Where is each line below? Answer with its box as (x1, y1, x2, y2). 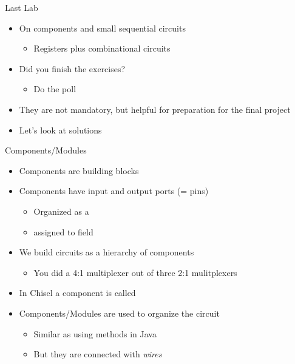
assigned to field (33, 225, 93, 238)
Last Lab (5, 1, 38, 13)
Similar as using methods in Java (33, 327, 157, 340)
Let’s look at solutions (19, 123, 102, 136)
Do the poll (33, 83, 76, 95)
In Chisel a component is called (19, 286, 136, 299)
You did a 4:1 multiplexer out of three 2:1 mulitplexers (33, 266, 237, 278)
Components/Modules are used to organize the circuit (19, 306, 220, 319)
